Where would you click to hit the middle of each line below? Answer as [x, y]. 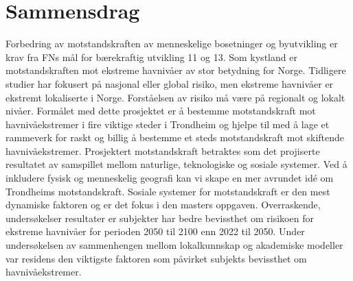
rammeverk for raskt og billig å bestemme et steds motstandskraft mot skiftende [175, 137]
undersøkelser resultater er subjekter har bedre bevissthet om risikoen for [160, 218]
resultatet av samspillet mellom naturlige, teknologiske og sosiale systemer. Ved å [176, 164]
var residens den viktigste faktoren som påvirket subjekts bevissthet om [156, 258]
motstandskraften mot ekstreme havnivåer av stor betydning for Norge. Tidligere [176, 70]
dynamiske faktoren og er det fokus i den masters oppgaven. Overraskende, [163, 205]
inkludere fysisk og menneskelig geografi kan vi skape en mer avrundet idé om [170, 178]
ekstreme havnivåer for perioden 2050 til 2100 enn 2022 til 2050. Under [155, 231]
